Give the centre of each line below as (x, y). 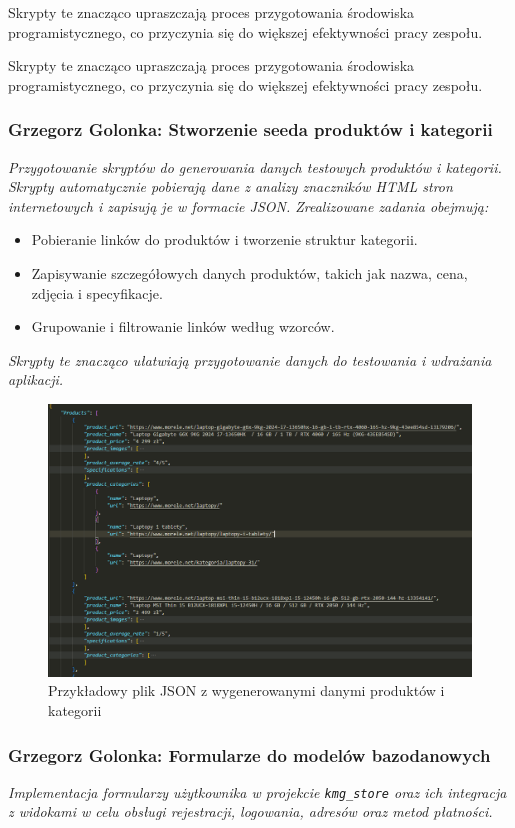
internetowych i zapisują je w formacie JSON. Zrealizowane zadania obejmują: (248, 205)
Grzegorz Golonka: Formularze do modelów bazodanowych (249, 754)
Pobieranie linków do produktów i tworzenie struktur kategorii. (224, 239)
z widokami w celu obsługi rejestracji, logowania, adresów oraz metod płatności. (250, 811)
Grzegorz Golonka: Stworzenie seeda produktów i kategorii (250, 129)
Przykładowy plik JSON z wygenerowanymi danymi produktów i (246, 690)
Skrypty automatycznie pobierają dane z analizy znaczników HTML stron (230, 186)
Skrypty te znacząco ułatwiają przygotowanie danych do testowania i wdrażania (250, 359)
